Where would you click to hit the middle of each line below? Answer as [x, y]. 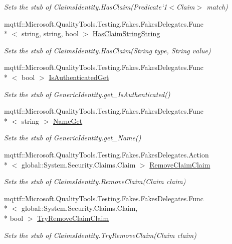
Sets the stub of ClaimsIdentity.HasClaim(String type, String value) [107, 50]
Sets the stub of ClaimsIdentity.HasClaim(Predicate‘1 [86, 7]
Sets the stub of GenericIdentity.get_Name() [73, 138]
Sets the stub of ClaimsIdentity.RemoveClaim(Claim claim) [95, 181]
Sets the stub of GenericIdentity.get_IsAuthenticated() [87, 94]
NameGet [68, 120]
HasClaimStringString [126, 33]
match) [217, 7]
